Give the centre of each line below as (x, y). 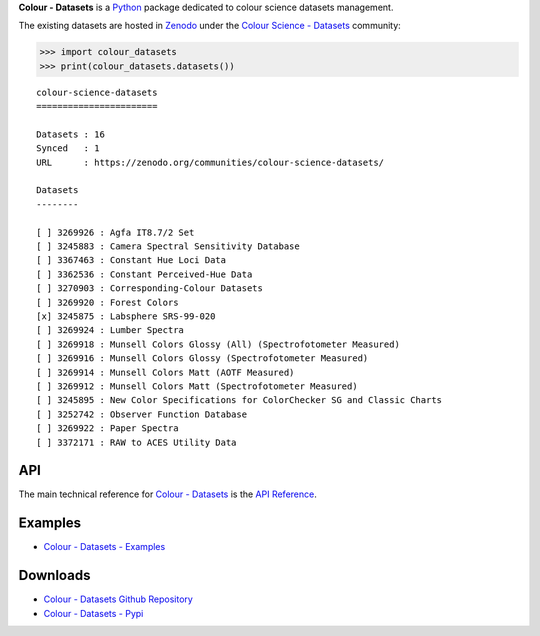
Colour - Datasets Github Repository (118, 599)
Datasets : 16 (70, 134)
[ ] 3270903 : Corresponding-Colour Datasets (150, 288)
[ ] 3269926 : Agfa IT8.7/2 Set (115, 232)
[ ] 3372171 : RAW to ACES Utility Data (136, 442)
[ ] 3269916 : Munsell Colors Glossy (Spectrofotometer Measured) (202, 358)
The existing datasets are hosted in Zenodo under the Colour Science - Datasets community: (210, 26)
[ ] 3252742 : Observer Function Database (142, 414)
